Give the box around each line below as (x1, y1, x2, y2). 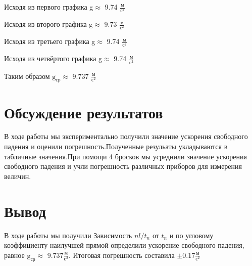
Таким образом (4, 70, 50, 81)
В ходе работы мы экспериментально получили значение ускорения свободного (4, 131, 248, 142)
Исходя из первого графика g (4, 2, 93, 12)
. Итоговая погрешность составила (68, 249, 175, 260)
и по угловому (169, 230, 214, 240)
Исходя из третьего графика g (4, 36, 95, 47)
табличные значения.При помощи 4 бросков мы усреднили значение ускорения (4, 151, 247, 161)
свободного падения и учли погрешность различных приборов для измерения (4, 161, 242, 171)
